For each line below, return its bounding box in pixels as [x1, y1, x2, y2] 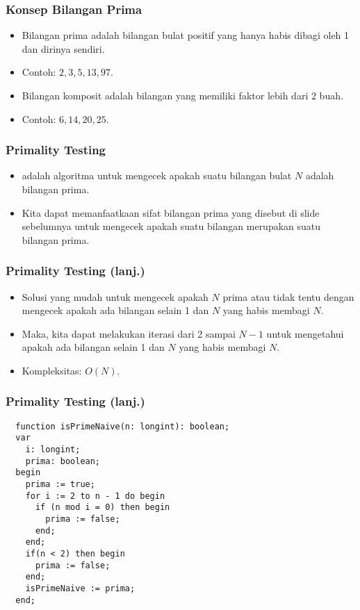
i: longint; [25, 445, 81, 455]
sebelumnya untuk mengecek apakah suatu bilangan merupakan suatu [22, 219, 321, 233]
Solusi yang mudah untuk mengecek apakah [22, 289, 208, 304]
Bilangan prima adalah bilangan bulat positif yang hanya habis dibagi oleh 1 [22, 28, 350, 42]
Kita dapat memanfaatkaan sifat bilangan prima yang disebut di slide [22, 205, 320, 220]
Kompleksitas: [22, 363, 82, 377]
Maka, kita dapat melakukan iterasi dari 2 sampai [22, 326, 236, 340]
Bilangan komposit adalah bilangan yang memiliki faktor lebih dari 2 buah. [22, 88, 343, 102]
